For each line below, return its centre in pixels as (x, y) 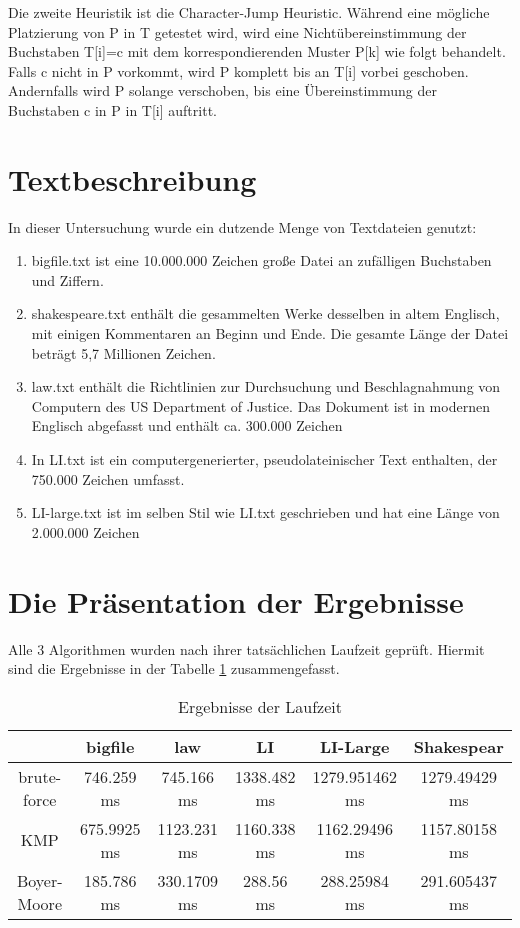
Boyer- (39, 880)
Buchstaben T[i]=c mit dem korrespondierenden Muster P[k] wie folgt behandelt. (257, 51)
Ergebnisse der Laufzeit (260, 706)
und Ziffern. (67, 279)
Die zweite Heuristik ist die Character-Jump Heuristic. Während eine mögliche (249, 12)
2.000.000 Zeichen (85, 531)
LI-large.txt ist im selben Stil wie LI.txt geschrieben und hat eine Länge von (265, 512)
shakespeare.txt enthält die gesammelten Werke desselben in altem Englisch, (265, 313)
